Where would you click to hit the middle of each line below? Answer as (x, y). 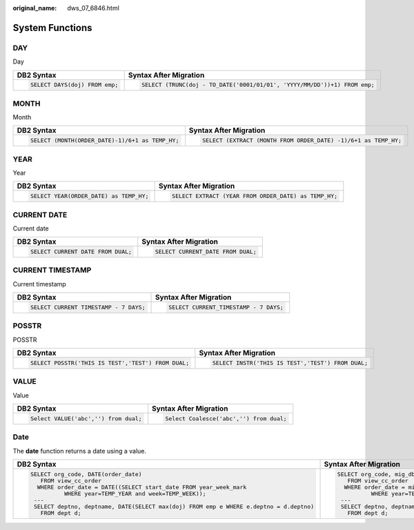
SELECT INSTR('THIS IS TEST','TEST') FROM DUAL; (290, 363)
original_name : (35, 8)
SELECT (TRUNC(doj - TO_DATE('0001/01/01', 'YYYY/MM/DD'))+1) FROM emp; (258, 85)
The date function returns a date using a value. (80, 451)
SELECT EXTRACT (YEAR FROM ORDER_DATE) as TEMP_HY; (255, 196)
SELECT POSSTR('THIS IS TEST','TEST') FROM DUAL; (110, 363)
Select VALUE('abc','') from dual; (86, 419)
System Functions (52, 28)
